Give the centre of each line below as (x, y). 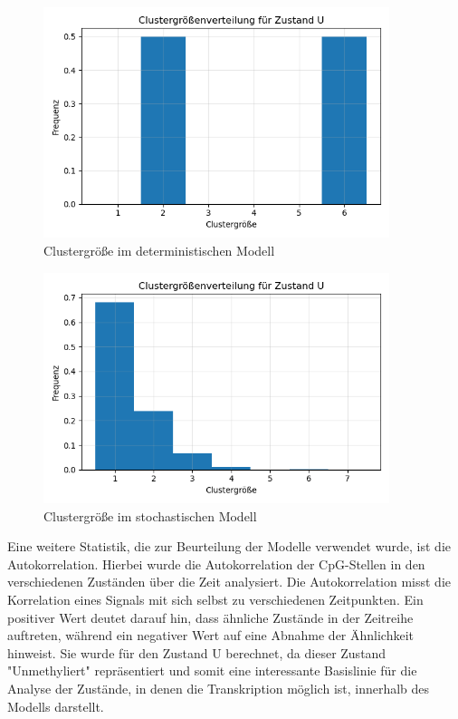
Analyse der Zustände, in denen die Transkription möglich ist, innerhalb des (219, 688)
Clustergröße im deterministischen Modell (159, 250)
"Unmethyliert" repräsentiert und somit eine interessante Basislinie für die (212, 670)
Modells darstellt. (56, 706)
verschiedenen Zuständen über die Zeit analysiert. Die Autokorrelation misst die (229, 582)
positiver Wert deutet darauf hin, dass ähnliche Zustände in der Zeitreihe (210, 617)
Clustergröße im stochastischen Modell (150, 515)
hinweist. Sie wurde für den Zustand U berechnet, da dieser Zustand (197, 652)
